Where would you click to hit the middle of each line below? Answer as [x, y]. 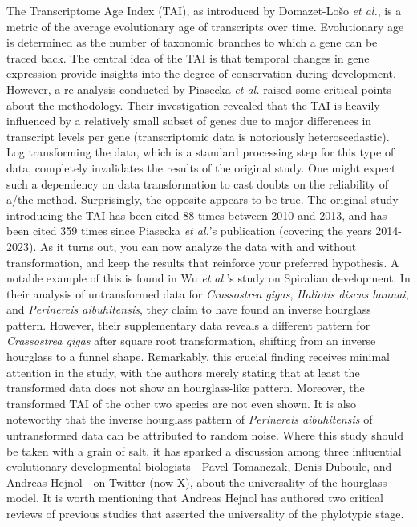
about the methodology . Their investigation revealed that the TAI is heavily [193, 105]
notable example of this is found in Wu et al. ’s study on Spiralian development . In [208, 278]
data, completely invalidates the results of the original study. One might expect [201, 167]
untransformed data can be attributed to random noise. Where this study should [205, 435]
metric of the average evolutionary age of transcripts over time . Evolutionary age [205, 26]
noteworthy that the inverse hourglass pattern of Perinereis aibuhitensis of [190, 419]
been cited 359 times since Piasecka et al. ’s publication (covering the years [189, 231]
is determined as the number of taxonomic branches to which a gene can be [192, 42]
